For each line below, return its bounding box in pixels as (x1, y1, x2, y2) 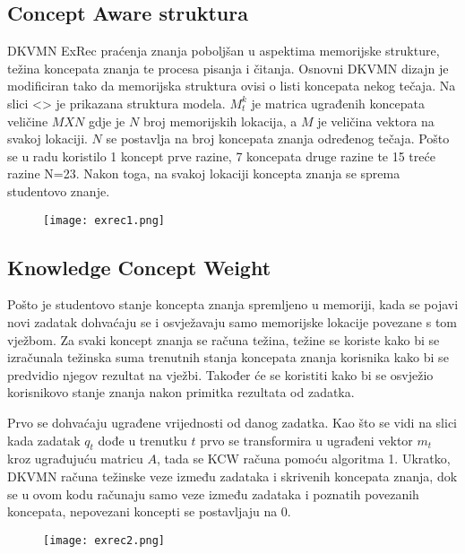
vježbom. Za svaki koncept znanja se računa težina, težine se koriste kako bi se (7, 330, 440, 349)
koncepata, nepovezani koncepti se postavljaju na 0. (7, 502, 291, 521)
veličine (7, 111, 48, 130)
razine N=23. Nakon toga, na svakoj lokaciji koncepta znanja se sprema (7, 164, 400, 183)
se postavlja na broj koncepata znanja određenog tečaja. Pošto (106, 129, 450, 148)
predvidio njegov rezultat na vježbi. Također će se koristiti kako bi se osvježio (7, 365, 434, 384)
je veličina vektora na (317, 111, 435, 130)
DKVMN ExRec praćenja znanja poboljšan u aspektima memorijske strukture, (7, 41, 440, 60)
